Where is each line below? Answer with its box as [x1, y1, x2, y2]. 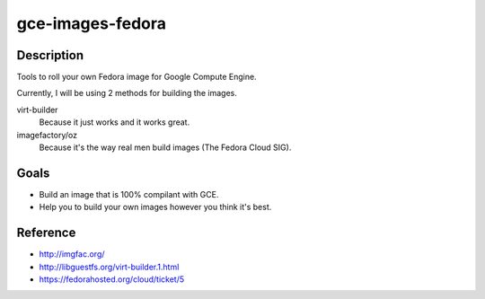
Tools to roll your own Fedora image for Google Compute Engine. [16, 72, 257, 83]
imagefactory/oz [16, 129, 78, 140]
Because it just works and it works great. [39, 117, 190, 128]
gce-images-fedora [16, 13, 166, 33]
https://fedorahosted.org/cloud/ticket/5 [39, 274, 185, 285]
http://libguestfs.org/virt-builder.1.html [39, 261, 180, 272]
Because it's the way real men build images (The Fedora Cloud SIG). [39, 142, 292, 153]
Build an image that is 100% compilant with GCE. [39, 189, 219, 199]
